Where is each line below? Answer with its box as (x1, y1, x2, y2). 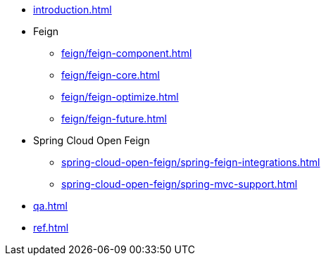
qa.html (33, 200, 68, 212)
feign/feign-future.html (61, 113, 167, 125)
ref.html (33, 222, 69, 234)
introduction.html (33, 4, 112, 15)
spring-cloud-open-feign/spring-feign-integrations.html (61, 156, 320, 168)
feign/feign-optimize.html (61, 91, 179, 103)
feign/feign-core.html (61, 69, 160, 81)
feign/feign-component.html (61, 47, 192, 59)
